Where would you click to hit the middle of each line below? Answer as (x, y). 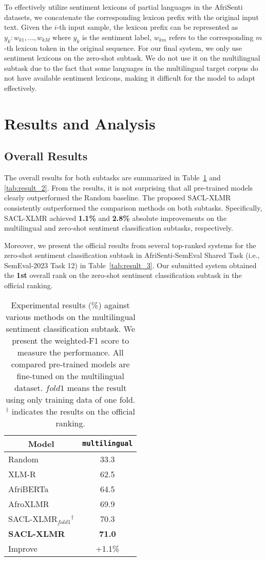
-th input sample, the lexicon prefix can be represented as (147, 27)
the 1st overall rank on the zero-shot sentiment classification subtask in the (123, 275)
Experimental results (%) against (70, 305)
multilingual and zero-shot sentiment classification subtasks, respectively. (119, 228)
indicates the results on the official (73, 411)
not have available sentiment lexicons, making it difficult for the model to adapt (130, 78)
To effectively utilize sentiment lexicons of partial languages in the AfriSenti (123, 7)
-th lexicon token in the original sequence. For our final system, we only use (123, 48)
